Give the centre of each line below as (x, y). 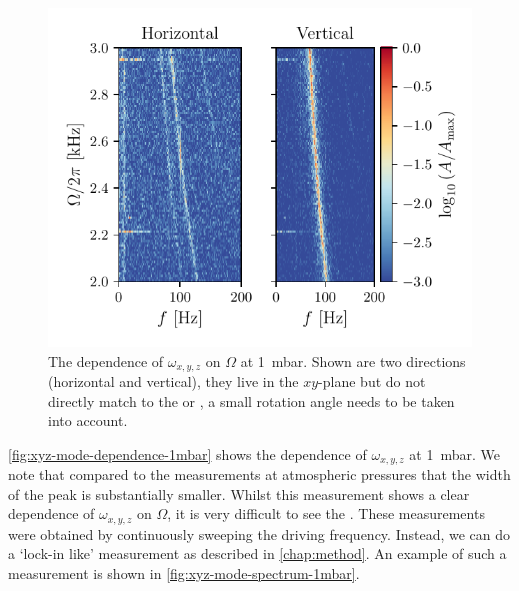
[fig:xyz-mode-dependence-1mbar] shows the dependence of (187, 453)
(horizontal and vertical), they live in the (173, 380)
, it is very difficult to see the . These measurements (326, 513)
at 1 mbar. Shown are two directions (353, 360)
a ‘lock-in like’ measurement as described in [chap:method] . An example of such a (257, 553)
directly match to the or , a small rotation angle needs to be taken (251, 400)
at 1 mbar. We (454, 453)
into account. (88, 420)
